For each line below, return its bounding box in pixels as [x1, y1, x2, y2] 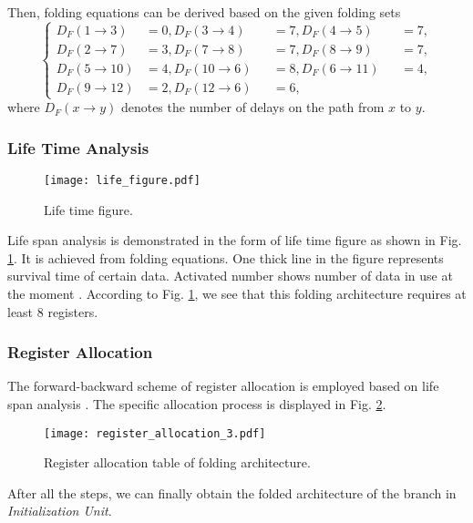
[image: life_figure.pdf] [44, 174, 201, 188]
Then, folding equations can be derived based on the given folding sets [7, 3, 401, 21]
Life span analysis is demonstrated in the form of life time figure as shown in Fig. [7, 231, 462, 250]
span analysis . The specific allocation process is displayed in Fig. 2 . [7, 395, 386, 414]
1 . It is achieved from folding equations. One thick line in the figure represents [7, 248, 444, 267]
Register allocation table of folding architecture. [44, 453, 311, 472]
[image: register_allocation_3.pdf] [44, 426, 266, 440]
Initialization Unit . [7, 501, 112, 520]
